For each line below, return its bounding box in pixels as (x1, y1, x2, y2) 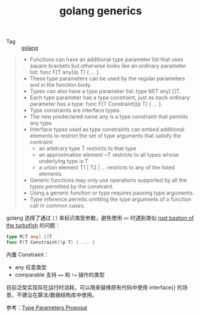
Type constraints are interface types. (29, 106, 122, 114)
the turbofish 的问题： (6, 222, 61, 229)
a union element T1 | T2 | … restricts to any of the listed (38, 164, 175, 171)
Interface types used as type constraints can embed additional (29, 126, 184, 133)
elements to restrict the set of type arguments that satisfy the (29, 132, 181, 139)
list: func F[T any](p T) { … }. (29, 69, 101, 76)
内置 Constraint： (6, 251, 50, 258)
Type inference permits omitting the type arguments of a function (29, 196, 192, 203)
